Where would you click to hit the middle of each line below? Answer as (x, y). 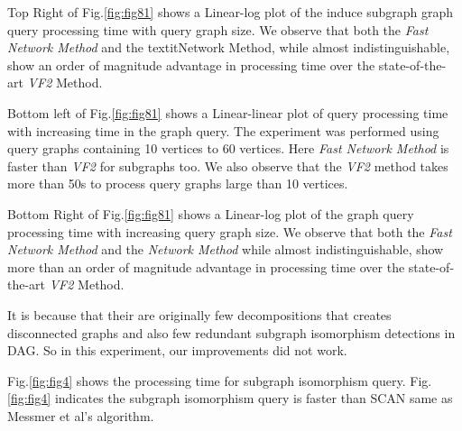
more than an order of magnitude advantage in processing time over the (206, 266)
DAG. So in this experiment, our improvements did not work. (177, 350)
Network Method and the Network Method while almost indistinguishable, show (226, 249)
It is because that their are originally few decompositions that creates (199, 314)
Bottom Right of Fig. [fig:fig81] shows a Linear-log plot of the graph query (211, 213)
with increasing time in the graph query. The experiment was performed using (223, 130)
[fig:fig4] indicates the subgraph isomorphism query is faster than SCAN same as (230, 398)
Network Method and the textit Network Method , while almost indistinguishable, (229, 47)
